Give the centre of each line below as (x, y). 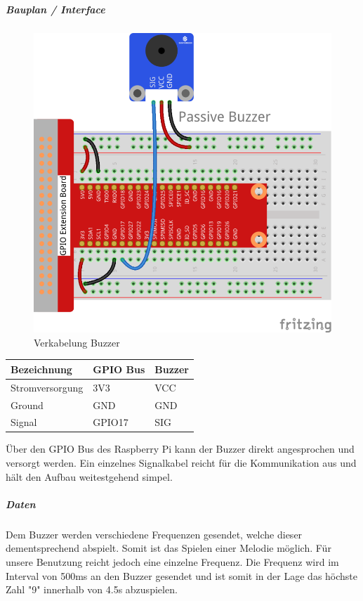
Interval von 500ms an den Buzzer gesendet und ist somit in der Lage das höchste (182, 575)
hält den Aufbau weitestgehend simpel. (89, 476)
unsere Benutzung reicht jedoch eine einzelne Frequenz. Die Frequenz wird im (172, 562)
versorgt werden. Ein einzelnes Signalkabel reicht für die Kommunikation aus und (181, 463)
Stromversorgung (47, 387)
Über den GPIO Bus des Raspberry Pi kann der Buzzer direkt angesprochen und (180, 449)
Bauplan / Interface (55, 9)
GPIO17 (111, 422)
